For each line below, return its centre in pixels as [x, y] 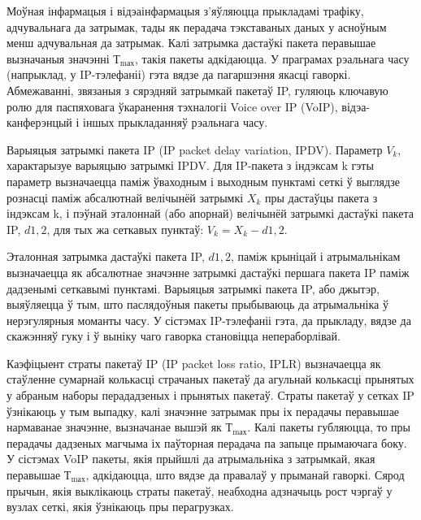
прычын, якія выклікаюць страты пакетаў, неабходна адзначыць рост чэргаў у [200, 490]
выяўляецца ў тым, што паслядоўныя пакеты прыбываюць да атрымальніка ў [197, 304]
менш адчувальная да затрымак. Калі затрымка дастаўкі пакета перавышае [191, 43]
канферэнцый [39, 122]
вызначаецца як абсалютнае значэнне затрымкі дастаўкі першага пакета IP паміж [208, 272]
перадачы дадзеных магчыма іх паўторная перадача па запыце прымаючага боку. [207, 442]
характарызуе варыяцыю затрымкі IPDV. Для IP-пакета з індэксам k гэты [190, 165]
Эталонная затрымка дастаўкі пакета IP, [106, 256]
